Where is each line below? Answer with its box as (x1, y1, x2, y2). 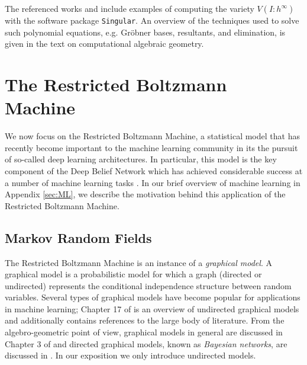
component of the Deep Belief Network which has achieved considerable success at (5, 164, 303, 177)
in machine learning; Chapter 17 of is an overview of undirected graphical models (5, 302, 299, 315)
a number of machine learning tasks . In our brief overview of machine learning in (5, 176, 300, 188)
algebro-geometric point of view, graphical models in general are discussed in (5, 326, 283, 338)
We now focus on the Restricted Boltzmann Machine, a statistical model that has (5, 130, 300, 142)
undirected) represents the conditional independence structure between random (5, 279, 292, 292)
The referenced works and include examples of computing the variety (5, 2, 254, 14)
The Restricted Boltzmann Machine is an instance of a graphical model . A (5, 256, 272, 268)
